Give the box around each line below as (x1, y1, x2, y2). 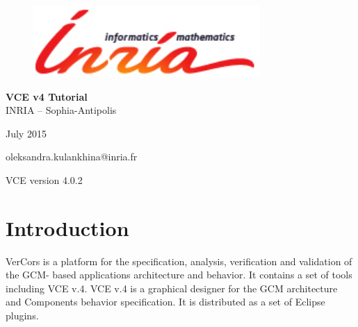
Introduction (6, 213, 129, 242)
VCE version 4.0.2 (6, 172, 83, 187)
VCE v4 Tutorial (6, 89, 88, 103)
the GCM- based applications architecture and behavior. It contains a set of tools (6, 267, 352, 282)
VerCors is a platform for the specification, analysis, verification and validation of (6, 253, 352, 268)
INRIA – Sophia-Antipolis (6, 103, 117, 117)
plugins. (6, 308, 39, 323)
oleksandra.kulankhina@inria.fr (6, 149, 138, 164)
